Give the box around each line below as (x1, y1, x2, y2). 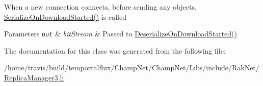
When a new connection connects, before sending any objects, (4, 2, 197, 12)
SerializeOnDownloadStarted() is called (4, 11, 126, 22)
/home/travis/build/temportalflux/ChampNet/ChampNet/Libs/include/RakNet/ (4, 62, 259, 73)
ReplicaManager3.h (4, 72, 64, 83)
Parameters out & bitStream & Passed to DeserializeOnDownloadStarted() (4, 28, 238, 39)
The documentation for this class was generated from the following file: (4, 45, 226, 56)
